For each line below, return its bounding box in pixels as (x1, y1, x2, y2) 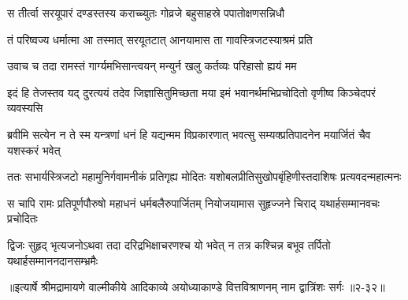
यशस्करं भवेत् (7, 141, 61, 158)
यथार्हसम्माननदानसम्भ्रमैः (7, 252, 98, 268)
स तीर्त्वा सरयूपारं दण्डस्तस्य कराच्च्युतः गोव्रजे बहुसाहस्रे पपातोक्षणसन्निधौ (7, 5, 285, 21)
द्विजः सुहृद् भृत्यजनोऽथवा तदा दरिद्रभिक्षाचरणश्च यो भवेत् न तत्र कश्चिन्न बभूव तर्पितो (7, 236, 331, 253)
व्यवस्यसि (7, 99, 43, 116)
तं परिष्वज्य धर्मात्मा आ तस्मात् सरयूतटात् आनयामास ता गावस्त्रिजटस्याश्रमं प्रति (7, 31, 313, 47)
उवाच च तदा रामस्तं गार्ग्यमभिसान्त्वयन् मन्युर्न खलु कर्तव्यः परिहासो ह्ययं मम (7, 58, 297, 74)
